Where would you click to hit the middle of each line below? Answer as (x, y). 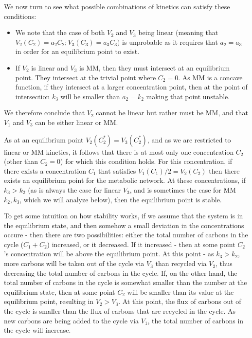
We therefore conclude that (45, 113)
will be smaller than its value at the (180, 292)
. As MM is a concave (210, 77)
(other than (21, 161)
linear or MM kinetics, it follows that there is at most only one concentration (119, 151)
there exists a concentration (45, 170)
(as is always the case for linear (74, 189)
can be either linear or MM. (77, 122)
